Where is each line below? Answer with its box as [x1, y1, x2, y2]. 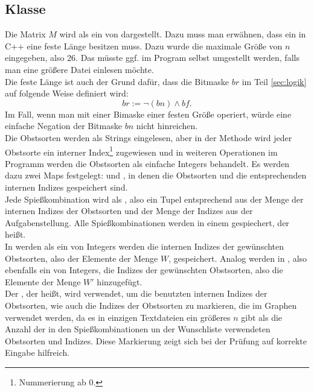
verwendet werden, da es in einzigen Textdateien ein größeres [5, 311, 231, 323]
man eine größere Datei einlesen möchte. [5, 63, 154, 75]
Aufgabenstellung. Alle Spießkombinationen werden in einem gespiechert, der [5, 216, 289, 229]
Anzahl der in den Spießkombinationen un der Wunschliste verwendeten [5, 323, 271, 335]
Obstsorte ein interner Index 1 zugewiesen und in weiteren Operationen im [5, 144, 278, 158]
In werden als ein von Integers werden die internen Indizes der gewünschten [5, 239, 284, 252]
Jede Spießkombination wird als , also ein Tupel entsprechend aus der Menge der [5, 192, 304, 205]
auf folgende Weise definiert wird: [5, 87, 129, 100]
